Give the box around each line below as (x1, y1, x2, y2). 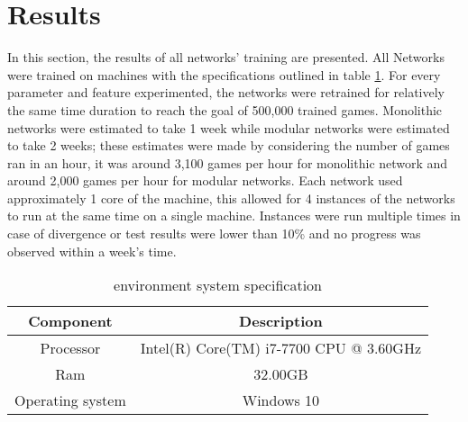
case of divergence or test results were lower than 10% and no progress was (7, 224, 421, 243)
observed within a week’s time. (7, 241, 177, 260)
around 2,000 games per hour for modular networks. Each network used (7, 171, 403, 190)
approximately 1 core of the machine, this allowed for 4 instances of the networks (7, 188, 455, 207)
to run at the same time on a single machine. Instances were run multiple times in (7, 206, 461, 225)
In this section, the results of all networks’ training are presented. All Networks (7, 48, 445, 67)
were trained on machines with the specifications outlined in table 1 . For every (7, 65, 441, 84)
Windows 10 (242, 390, 320, 411)
